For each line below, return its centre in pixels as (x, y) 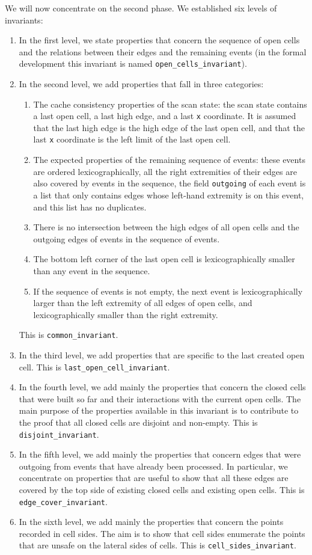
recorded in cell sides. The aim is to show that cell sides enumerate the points (162, 533)
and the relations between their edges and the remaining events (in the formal (163, 51)
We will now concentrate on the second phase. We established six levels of (141, 8)
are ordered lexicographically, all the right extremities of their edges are (165, 171)
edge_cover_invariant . (63, 501)
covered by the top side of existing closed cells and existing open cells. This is (162, 490)
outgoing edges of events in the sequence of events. (127, 238)
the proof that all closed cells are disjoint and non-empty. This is (138, 422)
